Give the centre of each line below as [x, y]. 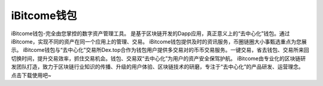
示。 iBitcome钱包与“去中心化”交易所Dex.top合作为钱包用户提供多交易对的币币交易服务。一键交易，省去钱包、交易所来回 [160, 50]
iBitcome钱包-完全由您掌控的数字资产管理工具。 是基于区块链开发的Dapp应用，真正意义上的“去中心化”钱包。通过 [150, 33]
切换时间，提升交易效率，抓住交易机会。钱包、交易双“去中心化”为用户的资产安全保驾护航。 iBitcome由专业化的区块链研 [159, 58]
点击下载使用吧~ [31, 75]
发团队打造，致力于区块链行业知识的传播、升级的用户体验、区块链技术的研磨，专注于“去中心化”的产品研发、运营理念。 [158, 67]
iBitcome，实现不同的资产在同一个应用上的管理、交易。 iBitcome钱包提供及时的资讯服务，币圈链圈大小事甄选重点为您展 [159, 41]
